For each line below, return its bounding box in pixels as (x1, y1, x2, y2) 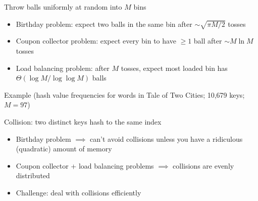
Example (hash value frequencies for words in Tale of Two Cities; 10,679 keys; (4, 89, 245, 100)
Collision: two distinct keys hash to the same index (4, 116, 162, 127)
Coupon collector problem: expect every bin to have (16, 35, 176, 46)
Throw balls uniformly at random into (4, 2, 122, 12)
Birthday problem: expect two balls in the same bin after (16, 18, 192, 29)
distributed (16, 170, 50, 181)
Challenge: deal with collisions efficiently (16, 187, 141, 197)
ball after (193, 35, 222, 46)
